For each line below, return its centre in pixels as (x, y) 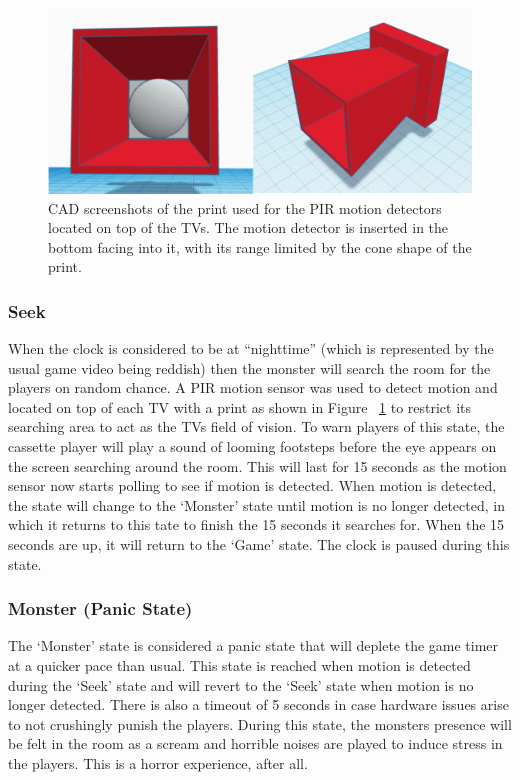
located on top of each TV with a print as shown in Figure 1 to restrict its (240, 406)
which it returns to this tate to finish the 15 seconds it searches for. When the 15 (256, 524)
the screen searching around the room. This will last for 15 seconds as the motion (257, 465)
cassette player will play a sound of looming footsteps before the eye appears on (252, 446)
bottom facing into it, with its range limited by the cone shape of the (260, 246)
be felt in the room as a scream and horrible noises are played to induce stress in (255, 743)
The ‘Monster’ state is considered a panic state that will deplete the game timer (253, 645)
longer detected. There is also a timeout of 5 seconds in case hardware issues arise (258, 704)
